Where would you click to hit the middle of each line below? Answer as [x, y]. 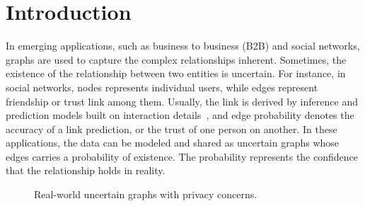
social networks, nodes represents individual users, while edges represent [162, 87]
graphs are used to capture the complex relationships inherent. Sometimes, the [176, 59]
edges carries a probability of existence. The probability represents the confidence [182, 156]
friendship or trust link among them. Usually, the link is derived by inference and [182, 101]
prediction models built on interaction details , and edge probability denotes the [180, 115]
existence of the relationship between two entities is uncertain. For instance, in [176, 73]
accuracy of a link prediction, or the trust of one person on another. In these [172, 128]
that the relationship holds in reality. [86, 170]
